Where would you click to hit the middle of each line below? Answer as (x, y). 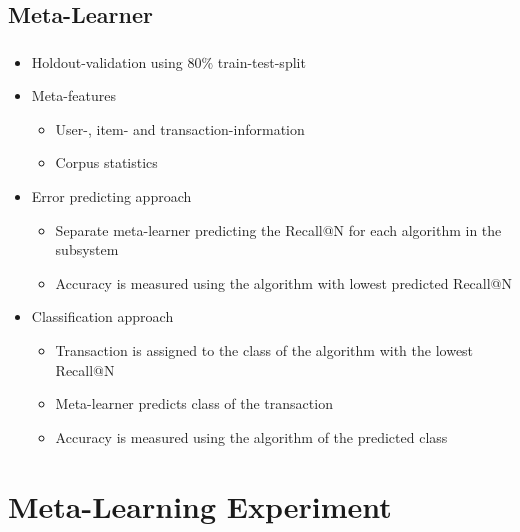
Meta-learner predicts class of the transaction (194, 403)
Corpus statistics (106, 162)
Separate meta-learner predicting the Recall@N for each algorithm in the (278, 229)
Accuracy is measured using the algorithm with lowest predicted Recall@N (283, 282)
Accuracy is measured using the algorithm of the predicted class (251, 436)
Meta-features (73, 95)
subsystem (87, 249)
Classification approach (102, 316)
